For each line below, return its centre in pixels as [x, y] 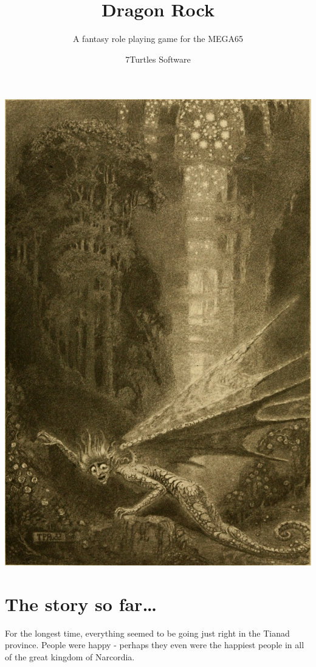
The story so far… [81, 603]
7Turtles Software [158, 59]
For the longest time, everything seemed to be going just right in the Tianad [147, 633]
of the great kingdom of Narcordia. [70, 657]
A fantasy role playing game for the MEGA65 [158, 39]
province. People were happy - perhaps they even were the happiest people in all [155, 645]
